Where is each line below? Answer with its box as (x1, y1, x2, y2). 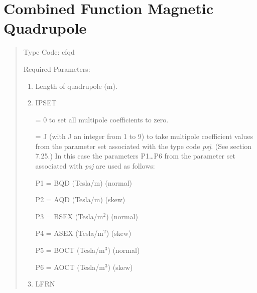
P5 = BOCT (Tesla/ (35, 245, 99, 255)
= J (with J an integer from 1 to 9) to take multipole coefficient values (35, 131, 253, 141)
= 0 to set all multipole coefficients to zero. (35, 114, 169, 124)
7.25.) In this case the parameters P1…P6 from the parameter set (35, 151, 235, 161)
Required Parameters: (23, 63, 90, 74)
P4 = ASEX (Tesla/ (35, 228, 98, 238)
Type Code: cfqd (23, 47, 75, 57)
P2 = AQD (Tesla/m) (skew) (35, 194, 125, 205)
